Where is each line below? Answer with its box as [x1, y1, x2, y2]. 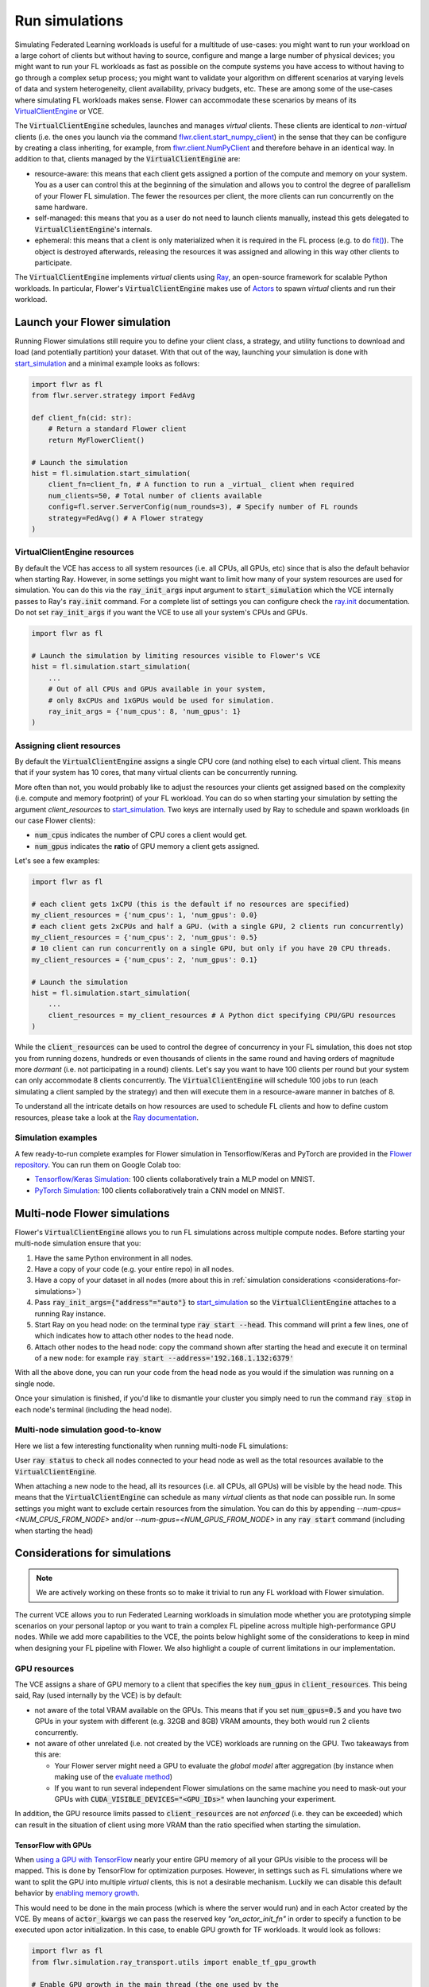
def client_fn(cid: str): [31, 413, 133, 422]
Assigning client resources [14, 740, 121, 751]
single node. [14, 1379, 56, 1389]
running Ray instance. [34, 1308, 106, 1319]
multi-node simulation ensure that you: [14, 1238, 141, 1248]
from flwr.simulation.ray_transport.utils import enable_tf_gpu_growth [31, 1958, 317, 1966]
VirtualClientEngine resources [14, 547, 134, 558]
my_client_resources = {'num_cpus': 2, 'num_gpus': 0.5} [31, 933, 258, 942]
